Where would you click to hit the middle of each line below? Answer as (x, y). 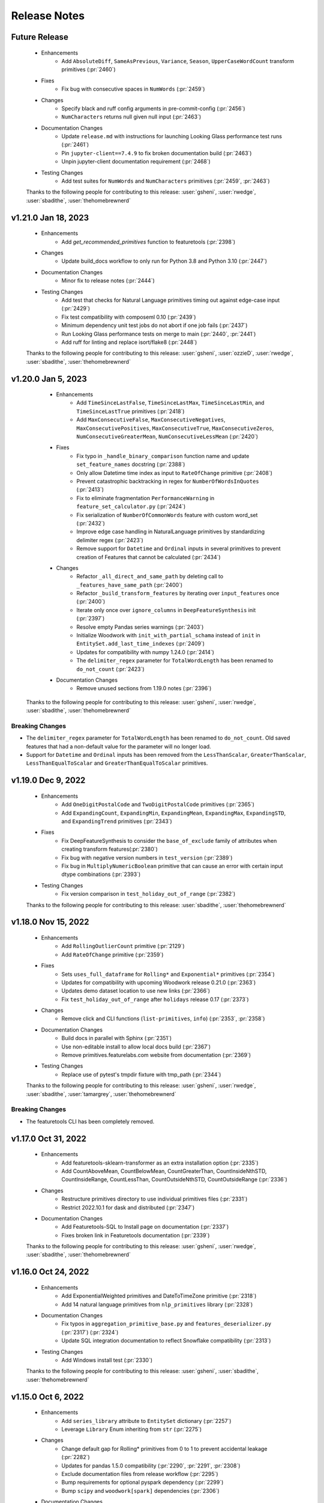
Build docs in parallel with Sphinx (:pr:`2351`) (117, 1038)
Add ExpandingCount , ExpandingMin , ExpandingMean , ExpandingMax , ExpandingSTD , (174, 813)
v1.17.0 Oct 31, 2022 (49, 1138)
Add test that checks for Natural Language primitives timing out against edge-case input (171, 300)
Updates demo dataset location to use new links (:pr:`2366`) (136, 991)
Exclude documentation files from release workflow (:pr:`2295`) (140, 1474)
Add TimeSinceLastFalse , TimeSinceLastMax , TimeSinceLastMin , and (170, 403)
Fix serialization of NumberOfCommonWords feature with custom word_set (167, 515)
